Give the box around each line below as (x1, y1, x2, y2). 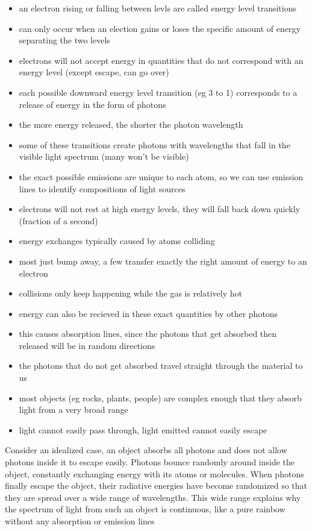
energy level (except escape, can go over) (19, 66, 169, 78)
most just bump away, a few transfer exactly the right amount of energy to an (19, 254, 307, 267)
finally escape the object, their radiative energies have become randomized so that (5, 479, 308, 492)
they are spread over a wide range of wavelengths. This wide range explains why (5, 491, 301, 503)
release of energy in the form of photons (19, 98, 166, 110)
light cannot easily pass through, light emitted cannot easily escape (19, 423, 267, 436)
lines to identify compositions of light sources (19, 182, 186, 195)
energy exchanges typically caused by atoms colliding (19, 234, 215, 247)
